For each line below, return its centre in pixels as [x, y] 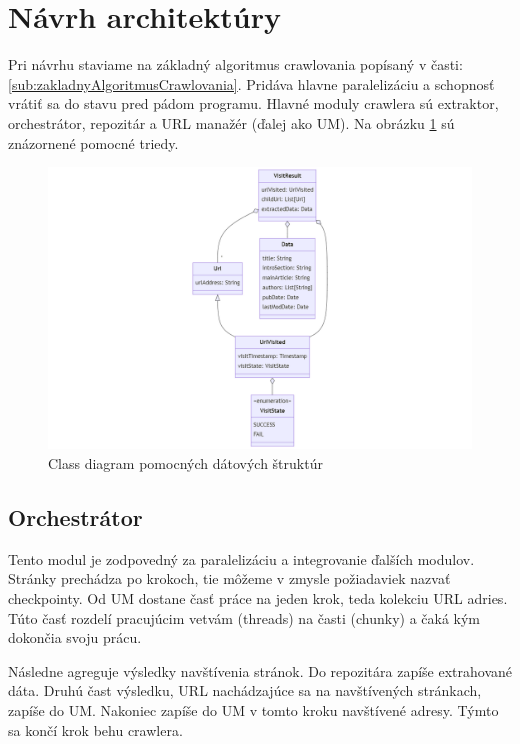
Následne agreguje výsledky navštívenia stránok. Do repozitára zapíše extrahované [260, 670]
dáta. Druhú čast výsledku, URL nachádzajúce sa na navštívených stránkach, [245, 690]
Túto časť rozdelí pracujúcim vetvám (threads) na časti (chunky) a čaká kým [244, 617]
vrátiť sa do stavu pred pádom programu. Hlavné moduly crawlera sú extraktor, [253, 103]
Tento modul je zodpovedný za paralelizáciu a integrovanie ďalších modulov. [241, 558]
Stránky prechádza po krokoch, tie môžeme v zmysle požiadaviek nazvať [229, 578]
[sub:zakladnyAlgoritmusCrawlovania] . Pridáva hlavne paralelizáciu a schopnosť [251, 83]
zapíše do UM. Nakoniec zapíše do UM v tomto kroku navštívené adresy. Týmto [253, 710]
